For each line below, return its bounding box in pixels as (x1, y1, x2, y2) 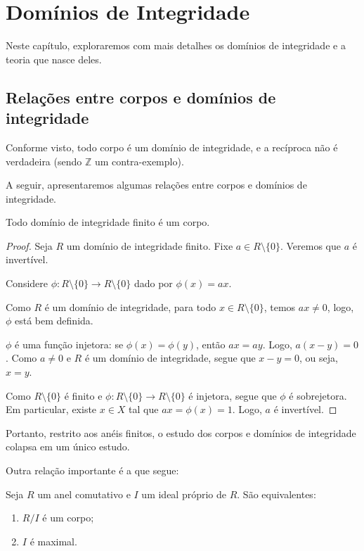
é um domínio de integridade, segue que (84, 350, 256, 365)
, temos (264, 299, 296, 314)
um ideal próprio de (141, 486, 227, 501)
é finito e (64, 388, 103, 403)
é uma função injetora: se (15, 336, 124, 351)
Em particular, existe (6, 402, 97, 417)
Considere (6, 276, 48, 291)
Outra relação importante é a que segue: (6, 463, 179, 477)
